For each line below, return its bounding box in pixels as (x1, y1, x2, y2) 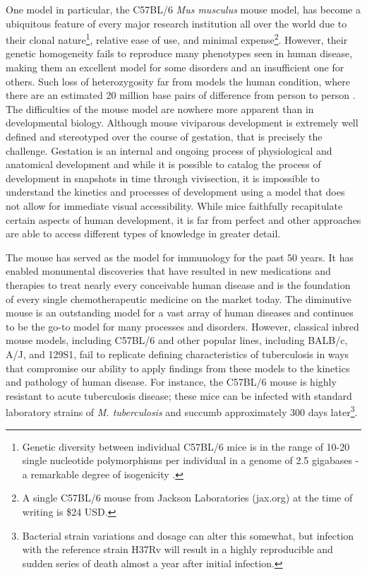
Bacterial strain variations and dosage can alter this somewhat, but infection (22, 528, 354, 543)
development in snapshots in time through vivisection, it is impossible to (6, 170, 320, 185)
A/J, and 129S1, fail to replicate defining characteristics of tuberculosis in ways (6, 346, 349, 361)
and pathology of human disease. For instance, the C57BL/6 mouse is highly (6, 374, 337, 389)
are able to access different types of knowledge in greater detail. (6, 226, 281, 241)
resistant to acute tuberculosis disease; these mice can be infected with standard (6, 388, 352, 403)
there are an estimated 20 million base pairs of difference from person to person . (6, 88, 356, 102)
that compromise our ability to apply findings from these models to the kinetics (6, 360, 350, 375)
